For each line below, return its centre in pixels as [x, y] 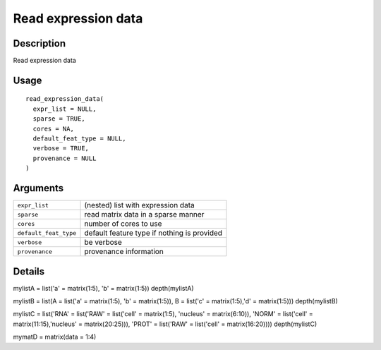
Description [40, 43]
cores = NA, [53, 128]
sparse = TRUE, [59, 119]
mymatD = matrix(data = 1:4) [55, 337]
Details [29, 271]
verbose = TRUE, [61, 149]
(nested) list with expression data [139, 205]
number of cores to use [123, 224]
